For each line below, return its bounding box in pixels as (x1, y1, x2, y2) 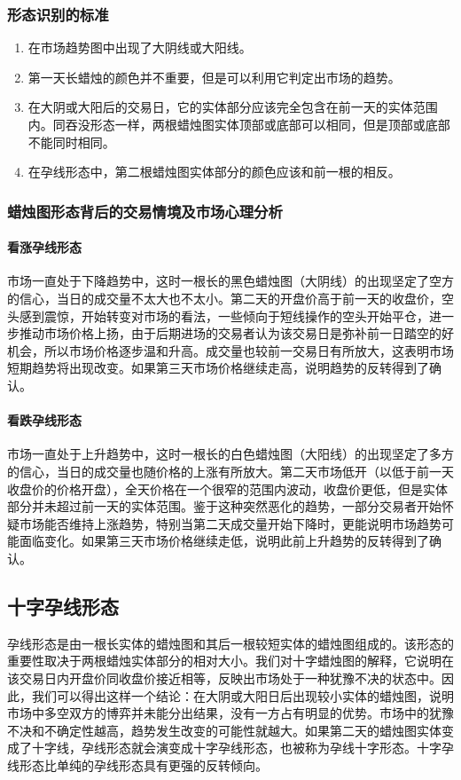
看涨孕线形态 (7, 238, 82, 256)
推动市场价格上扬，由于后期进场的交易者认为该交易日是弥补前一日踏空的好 (19, 324, 454, 343)
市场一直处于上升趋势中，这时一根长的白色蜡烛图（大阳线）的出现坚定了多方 (7, 445, 454, 463)
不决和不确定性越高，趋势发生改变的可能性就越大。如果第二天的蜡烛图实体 (7, 721, 441, 739)
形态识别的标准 (7, 3, 109, 25)
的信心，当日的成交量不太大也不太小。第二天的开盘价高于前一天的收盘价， (7, 289, 441, 308)
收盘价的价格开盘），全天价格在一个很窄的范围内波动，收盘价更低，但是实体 (7, 479, 448, 498)
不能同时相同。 (27, 132, 115, 151)
